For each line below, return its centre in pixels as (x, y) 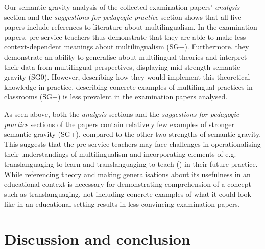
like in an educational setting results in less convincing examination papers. (122, 204)
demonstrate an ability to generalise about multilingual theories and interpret (126, 56)
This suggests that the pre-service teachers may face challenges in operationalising (132, 144)
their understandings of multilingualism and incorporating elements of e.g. (120, 154)
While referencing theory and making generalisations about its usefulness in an (127, 174)
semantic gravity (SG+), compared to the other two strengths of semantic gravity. (133, 134)
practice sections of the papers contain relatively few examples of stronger (119, 124)
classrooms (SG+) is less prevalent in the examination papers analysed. (116, 97)
